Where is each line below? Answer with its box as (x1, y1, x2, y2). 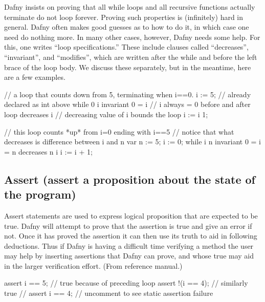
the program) (4, 186, 76, 202)
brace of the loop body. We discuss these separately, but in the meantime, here (4, 61, 251, 72)
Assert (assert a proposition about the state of (4, 171, 255, 187)
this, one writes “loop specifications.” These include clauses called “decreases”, (4, 41, 249, 52)
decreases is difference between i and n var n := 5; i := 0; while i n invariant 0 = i (4, 136, 261, 147)
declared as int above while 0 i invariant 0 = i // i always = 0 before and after (4, 99, 251, 110)
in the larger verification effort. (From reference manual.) (4, 260, 183, 271)
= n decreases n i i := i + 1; (4, 146, 93, 157)
